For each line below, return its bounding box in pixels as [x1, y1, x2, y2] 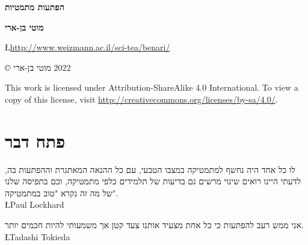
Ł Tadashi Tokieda [5, 230, 70, 243]
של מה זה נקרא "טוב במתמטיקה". [5, 186, 119, 199]
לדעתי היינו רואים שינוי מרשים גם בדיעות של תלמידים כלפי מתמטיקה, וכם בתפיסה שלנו [5, 175, 301, 187]
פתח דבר [5, 128, 66, 153]
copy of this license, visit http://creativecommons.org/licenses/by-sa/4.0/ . [5, 92, 278, 105]
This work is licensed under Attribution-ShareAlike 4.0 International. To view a [5, 81, 298, 94]
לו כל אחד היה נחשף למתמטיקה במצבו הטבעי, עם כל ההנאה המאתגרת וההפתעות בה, [5, 163, 295, 175]
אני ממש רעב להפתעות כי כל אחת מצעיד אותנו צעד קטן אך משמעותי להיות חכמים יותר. [5, 219, 304, 231]
